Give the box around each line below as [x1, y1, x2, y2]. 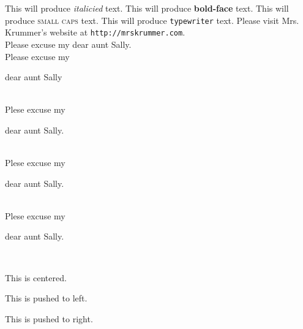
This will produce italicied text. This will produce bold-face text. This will [5, 2, 289, 14]
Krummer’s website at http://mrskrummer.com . [5, 26, 185, 39]
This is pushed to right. [5, 312, 93, 325]
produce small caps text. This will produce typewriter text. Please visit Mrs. [5, 13, 299, 26]
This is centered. [5, 271, 67, 284]
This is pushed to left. [5, 292, 88, 304]
